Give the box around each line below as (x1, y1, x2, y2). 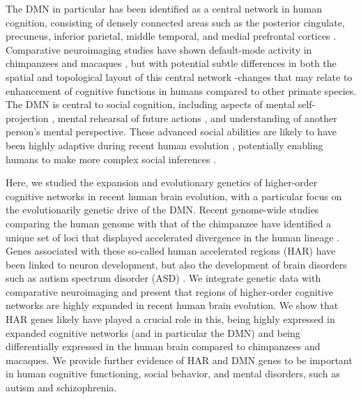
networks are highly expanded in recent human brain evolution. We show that (6, 298, 339, 313)
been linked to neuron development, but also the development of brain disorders (6, 257, 347, 271)
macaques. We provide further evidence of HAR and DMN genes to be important (6, 352, 353, 367)
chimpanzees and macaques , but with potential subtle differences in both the (6, 56, 337, 70)
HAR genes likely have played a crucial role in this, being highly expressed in (6, 312, 335, 326)
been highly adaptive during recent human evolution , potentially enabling (6, 137, 323, 152)
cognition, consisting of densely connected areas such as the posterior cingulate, (6, 15, 345, 29)
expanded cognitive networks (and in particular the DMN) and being (6, 325, 300, 340)
